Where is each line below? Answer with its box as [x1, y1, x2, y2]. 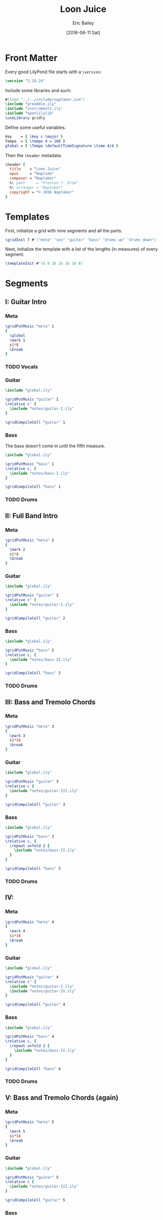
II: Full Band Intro [5, 511, 58, 520]
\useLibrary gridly [5, 115, 46, 120]
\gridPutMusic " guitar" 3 [5, 779, 58, 784]
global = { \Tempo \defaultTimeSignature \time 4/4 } [5, 143, 119, 148]
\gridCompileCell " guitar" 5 [5, 1198, 65, 1203]
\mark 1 [9, 337, 26, 343]
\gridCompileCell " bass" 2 [5, 671, 61, 676]
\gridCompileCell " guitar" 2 [5, 615, 65, 620]
